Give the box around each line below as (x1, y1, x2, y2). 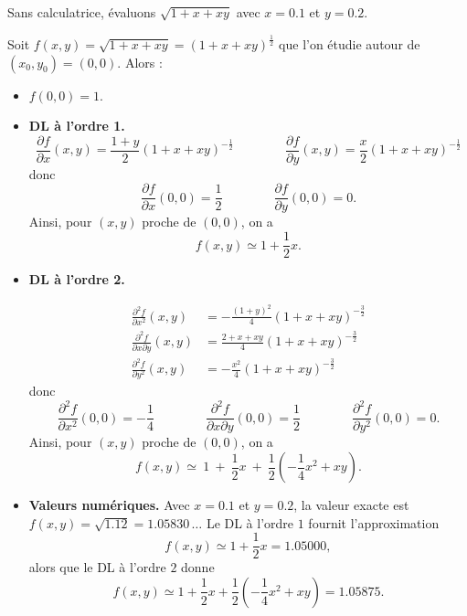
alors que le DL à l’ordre (28, 558, 166, 577)
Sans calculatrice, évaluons (7, 3, 156, 21)
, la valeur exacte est (293, 495, 409, 515)
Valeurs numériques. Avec (28, 495, 190, 515)
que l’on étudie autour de (279, 34, 420, 53)
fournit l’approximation (308, 513, 440, 532)
